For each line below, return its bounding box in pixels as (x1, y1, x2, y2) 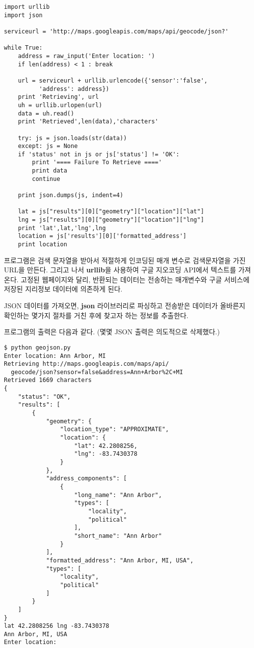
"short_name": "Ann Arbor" (74, 532, 162, 539)
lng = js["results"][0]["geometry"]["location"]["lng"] (18, 216, 204, 224)
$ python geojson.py (4, 344, 71, 351)
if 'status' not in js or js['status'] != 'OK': (18, 150, 179, 158)
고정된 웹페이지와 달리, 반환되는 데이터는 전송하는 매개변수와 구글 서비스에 (21, 274, 250, 284)
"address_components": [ (46, 475, 127, 482)
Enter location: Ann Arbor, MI (4, 352, 106, 359)
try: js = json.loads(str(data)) (18, 134, 127, 142)
